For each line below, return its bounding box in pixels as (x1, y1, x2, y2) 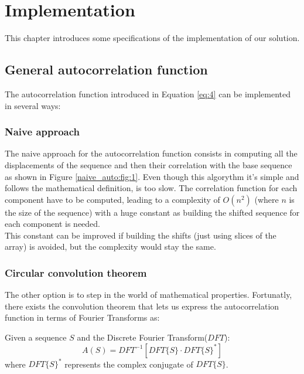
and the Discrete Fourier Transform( (77, 331, 208, 344)
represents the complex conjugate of (64, 358, 193, 370)
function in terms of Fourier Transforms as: (5, 311, 160, 324)
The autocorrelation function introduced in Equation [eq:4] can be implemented (5, 87, 291, 100)
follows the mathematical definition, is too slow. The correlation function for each (5, 182, 298, 194)
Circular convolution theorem (5, 266, 147, 280)
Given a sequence (5, 331, 67, 344)
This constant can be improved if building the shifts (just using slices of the (5, 229, 276, 241)
